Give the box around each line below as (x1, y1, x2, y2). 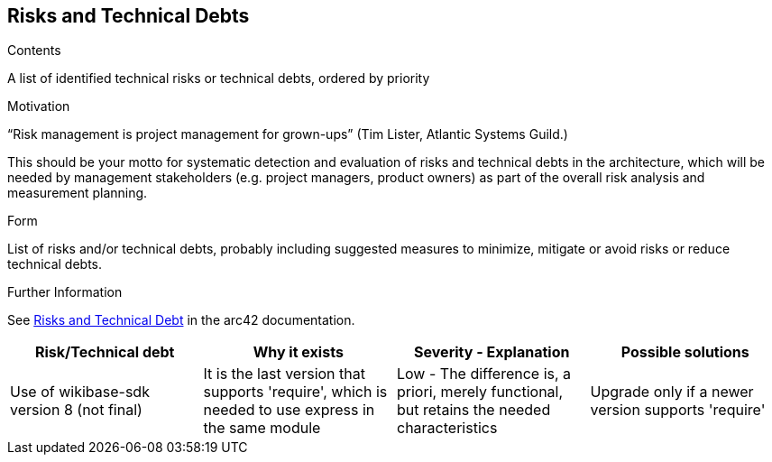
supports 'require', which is (203, 383, 388, 402)
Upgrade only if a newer (590, 383, 754, 402)
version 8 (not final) (10, 401, 142, 420)
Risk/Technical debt (35, 343, 175, 362)
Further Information (7, 284, 123, 300)
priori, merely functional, (397, 383, 564, 402)
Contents (7, 42, 61, 59)
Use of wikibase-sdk (10, 383, 150, 402)
